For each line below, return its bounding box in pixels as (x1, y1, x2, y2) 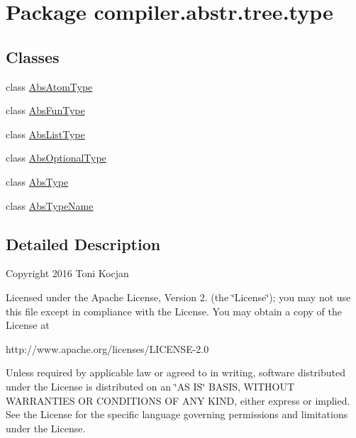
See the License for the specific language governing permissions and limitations (6, 407, 348, 422)
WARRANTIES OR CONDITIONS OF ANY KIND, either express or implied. (6, 393, 350, 408)
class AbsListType (6, 126, 85, 141)
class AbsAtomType (6, 79, 93, 94)
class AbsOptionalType (6, 150, 106, 165)
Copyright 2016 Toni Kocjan (6, 266, 129, 281)
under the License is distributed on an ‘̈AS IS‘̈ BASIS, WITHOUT (6, 378, 295, 393)
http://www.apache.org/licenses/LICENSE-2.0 (6, 341, 209, 356)
